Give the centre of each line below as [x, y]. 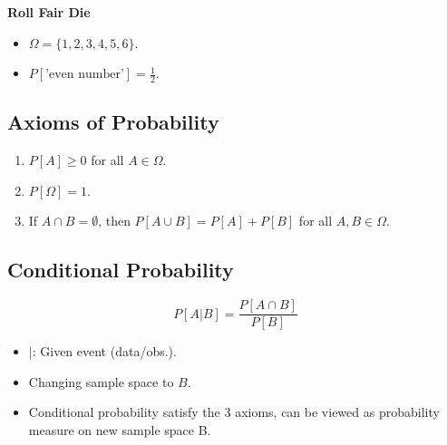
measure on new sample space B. [120, 430]
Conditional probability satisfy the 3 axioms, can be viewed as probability [234, 412]
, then [114, 221]
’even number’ [85, 75]
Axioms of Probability [113, 122]
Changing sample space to [101, 381]
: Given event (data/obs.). [104, 351]
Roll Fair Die [49, 12]
